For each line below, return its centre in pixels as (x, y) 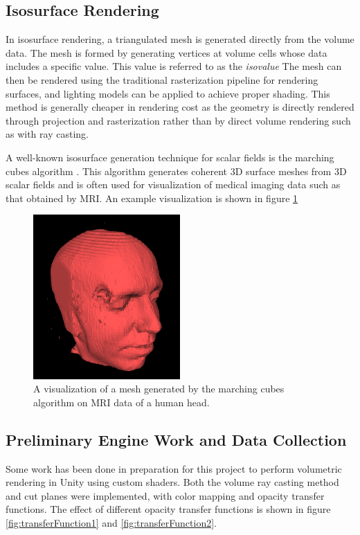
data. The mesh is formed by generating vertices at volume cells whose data (166, 52)
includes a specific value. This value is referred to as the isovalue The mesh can (174, 66)
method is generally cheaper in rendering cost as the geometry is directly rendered (180, 107)
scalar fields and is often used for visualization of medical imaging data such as (173, 184)
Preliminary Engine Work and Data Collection (176, 439)
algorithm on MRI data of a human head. (121, 402)
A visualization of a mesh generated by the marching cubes (159, 389)
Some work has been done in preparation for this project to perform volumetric (174, 468)
